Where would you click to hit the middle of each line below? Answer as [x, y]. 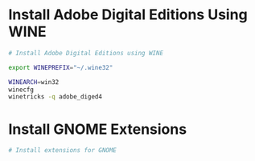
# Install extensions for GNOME [62, 151]
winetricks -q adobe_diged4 [56, 97]
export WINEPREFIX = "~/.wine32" [61, 67]
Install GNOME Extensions [98, 129]
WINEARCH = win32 [34, 82]
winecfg [21, 90]
